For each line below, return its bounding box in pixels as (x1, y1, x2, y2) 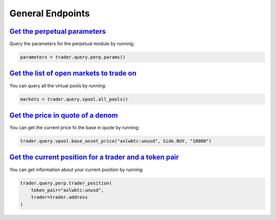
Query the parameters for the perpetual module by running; (9, 41, 135, 47)
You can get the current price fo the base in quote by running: (9, 125, 140, 131)
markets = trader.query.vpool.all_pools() (20, 96, 128, 102)
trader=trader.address (31, 194, 88, 200)
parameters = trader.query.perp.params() (20, 54, 126, 60)
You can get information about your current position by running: (9, 166, 144, 173)
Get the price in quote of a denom (9, 111, 118, 119)
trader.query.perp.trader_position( (20, 180, 112, 186)
